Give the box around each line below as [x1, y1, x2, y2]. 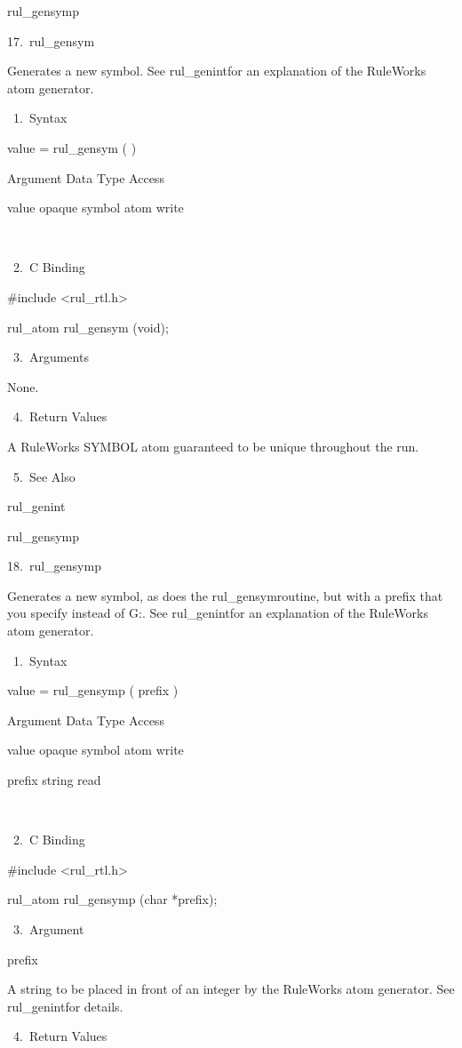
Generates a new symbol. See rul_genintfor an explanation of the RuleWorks [7, 61, 426, 80]
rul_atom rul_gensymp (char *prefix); [7, 890, 218, 908]
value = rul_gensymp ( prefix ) [7, 681, 179, 700]
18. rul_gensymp [7, 556, 101, 575]
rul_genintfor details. [7, 996, 123, 1015]
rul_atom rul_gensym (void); [7, 317, 169, 336]
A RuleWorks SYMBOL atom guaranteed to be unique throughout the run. [7, 436, 419, 455]
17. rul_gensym [7, 31, 95, 50]
